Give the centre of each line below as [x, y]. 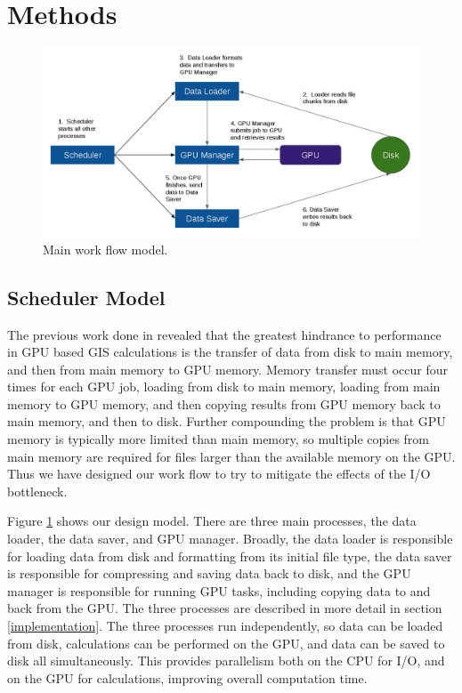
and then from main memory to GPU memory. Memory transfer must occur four [228, 369]
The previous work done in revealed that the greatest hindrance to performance [224, 334]
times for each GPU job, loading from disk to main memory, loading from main [224, 387]
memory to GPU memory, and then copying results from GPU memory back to [224, 403]
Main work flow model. [105, 249]
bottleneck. [37, 491]
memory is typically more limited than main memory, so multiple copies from [219, 439]
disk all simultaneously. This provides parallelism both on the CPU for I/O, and [226, 661]
